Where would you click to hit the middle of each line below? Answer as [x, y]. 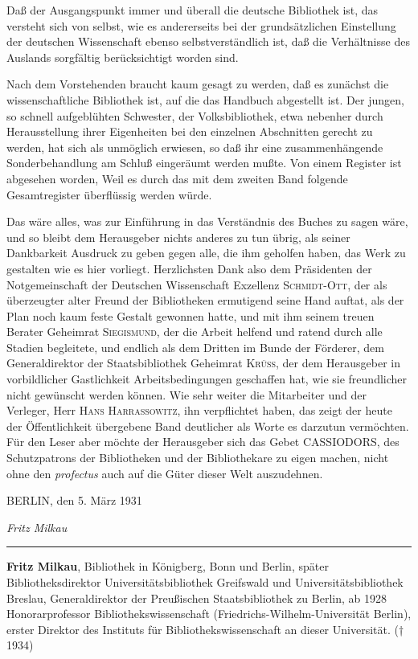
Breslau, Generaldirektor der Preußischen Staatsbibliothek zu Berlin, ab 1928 [197, 598]
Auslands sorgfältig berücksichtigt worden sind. [123, 57]
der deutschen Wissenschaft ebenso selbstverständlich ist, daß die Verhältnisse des [208, 41]
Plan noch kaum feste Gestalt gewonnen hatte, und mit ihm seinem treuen [191, 315]
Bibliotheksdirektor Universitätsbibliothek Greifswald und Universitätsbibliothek [205, 582]
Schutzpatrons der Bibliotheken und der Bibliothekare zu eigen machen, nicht [198, 458]
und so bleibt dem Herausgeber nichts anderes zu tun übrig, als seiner [178, 237]
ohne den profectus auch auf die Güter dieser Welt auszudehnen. [165, 473]
